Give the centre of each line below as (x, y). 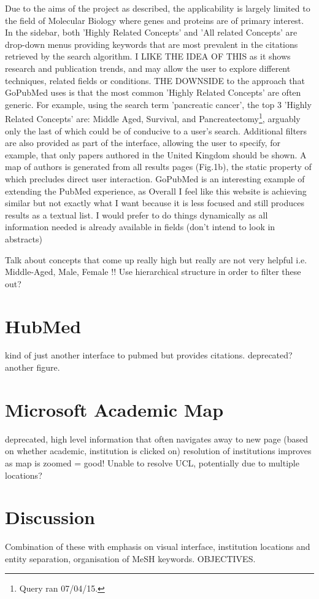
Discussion (50, 517)
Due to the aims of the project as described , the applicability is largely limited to (158, 8)
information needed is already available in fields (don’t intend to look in (140, 227)
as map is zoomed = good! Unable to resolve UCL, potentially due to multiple (152, 462)
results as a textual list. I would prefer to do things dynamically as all (136, 214)
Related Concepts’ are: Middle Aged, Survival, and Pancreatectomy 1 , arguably (153, 118)
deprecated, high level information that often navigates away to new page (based (157, 439)
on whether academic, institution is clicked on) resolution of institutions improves (158, 451)
